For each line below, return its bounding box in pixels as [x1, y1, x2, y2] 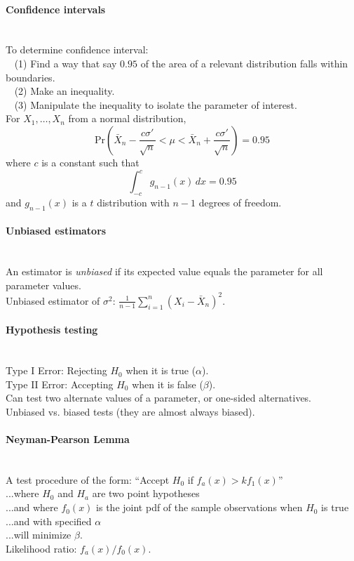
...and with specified [6, 513, 92, 528]
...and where [6, 500, 58, 515]
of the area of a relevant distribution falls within [140, 55, 348, 70]
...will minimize [6, 527, 72, 542]
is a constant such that [41, 154, 139, 169]
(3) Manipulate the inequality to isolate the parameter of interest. [14, 97, 297, 112]
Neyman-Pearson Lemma [6, 432, 130, 447]
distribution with [97, 194, 170, 209]
